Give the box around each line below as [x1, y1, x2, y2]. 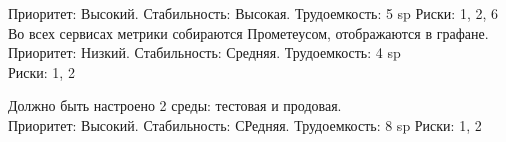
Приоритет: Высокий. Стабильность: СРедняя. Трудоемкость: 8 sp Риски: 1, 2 [8, 114, 482, 135]
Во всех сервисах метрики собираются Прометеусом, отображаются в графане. [8, 22, 489, 43]
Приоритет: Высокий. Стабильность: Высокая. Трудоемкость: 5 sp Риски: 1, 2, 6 [8, 3, 499, 23]
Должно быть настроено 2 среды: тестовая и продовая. [8, 95, 342, 116]
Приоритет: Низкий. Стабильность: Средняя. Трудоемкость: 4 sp [8, 42, 401, 63]
